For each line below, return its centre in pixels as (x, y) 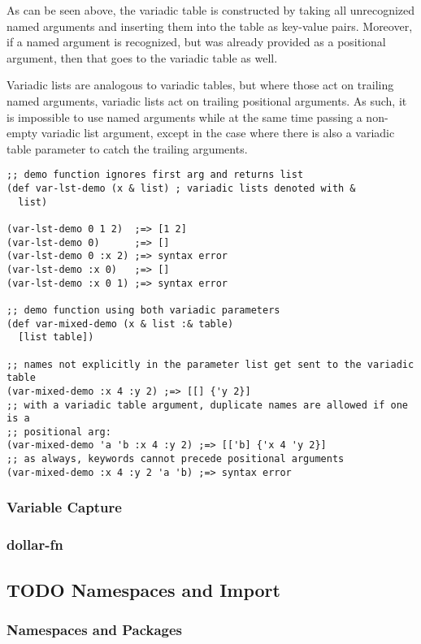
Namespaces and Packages (95, 629)
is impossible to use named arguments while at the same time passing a (184, 117)
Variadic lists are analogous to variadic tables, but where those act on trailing (200, 85)
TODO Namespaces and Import (143, 589)
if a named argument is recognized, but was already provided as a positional (196, 42)
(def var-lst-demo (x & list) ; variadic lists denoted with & (181, 188)
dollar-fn (35, 545)
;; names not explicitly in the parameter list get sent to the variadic (210, 364)
